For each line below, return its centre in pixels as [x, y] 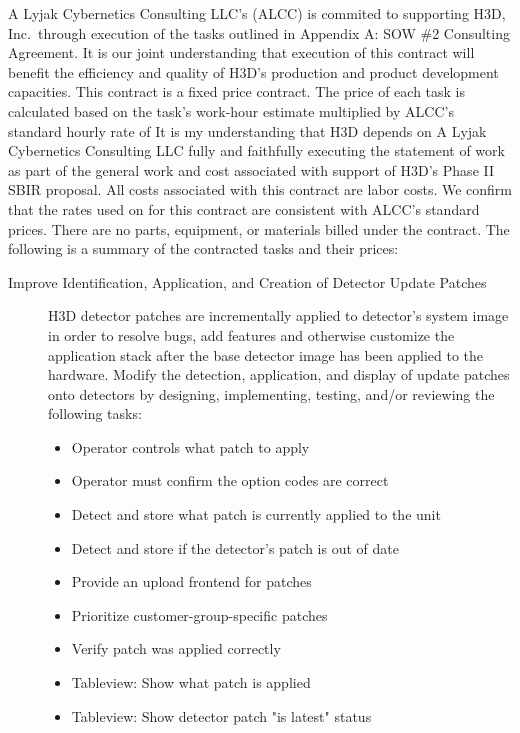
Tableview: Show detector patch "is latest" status [221, 715]
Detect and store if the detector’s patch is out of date [235, 547]
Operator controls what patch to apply [190, 446]
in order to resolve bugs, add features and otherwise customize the [251, 334]
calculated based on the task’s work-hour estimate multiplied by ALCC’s [231, 110]
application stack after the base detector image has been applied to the [266, 354]
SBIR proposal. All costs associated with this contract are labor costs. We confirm [260, 189]
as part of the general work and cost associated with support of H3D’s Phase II [251, 169]
